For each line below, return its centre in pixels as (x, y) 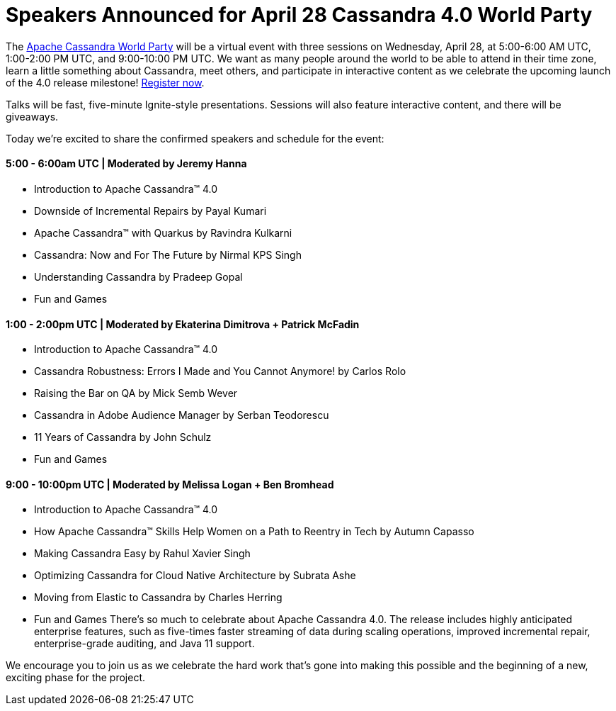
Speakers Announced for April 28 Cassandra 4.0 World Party (299, 15)
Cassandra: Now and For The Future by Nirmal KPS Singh (168, 254)
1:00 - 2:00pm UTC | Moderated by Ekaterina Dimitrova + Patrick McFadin (183, 324)
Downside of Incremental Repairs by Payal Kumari (150, 211)
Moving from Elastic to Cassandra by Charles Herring (158, 598)
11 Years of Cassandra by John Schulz (123, 437)
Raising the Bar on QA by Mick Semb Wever (136, 393)
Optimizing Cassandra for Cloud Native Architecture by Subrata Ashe (195, 576)
